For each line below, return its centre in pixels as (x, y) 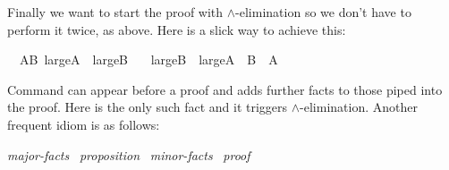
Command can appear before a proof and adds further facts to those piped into (225, 89)
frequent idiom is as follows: (84, 124)
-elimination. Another (359, 107)
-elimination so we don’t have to (323, 12)
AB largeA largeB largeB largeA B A (148, 59)
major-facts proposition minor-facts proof (129, 154)
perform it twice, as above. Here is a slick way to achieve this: (177, 29)
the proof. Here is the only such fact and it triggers (148, 107)
